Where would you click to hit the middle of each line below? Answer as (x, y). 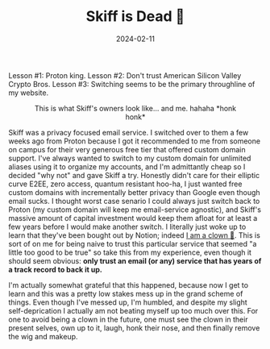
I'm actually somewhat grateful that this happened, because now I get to (128, 285)
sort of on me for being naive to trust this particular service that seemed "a (133, 243)
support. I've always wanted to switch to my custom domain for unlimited (130, 158)
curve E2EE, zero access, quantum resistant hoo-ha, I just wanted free (125, 184)
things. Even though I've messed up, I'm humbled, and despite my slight (128, 302)
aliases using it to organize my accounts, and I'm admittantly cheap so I (127, 166)
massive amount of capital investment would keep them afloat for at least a (133, 218)
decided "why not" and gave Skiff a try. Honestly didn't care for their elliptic (134, 175)
